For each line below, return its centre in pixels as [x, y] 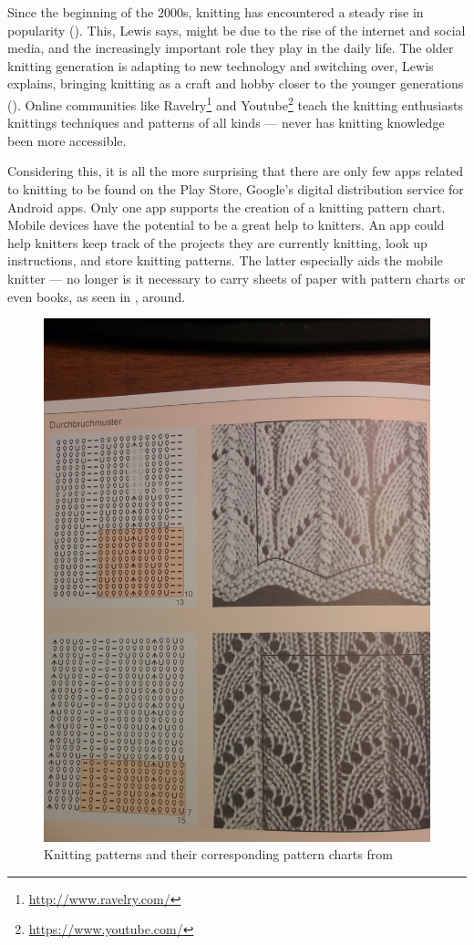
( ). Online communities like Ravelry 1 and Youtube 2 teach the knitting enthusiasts [235, 103]
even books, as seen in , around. [97, 296]
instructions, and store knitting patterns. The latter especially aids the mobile [225, 260]
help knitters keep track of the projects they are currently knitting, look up [217, 242]
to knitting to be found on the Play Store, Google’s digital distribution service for [236, 189]
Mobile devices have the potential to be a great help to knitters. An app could [226, 225]
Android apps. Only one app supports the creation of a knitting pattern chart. [227, 207]
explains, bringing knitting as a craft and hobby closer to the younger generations [236, 83]
